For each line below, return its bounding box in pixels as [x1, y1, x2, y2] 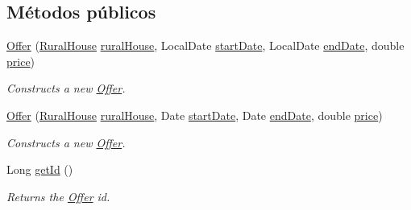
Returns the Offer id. [6, 187, 110, 204]
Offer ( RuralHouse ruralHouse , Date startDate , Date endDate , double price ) [6, 106, 383, 123]
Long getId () [6, 161, 73, 178]
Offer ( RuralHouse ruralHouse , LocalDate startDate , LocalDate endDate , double [6, 37, 405, 54]
